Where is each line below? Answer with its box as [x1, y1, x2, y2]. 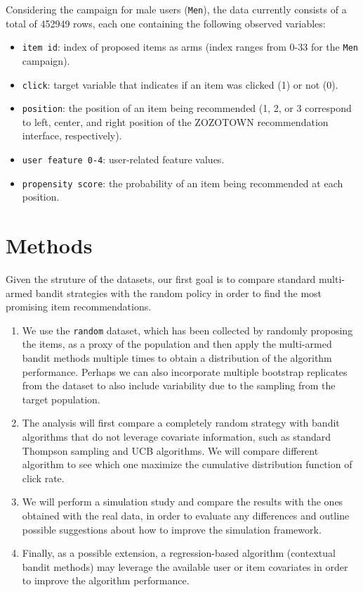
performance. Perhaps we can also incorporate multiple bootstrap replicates [22, 364, 348, 379]
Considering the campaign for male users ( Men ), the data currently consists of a [6, 2, 347, 16]
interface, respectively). [22, 128, 122, 143]
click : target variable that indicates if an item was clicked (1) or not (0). [22, 77, 338, 92]
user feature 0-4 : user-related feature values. [22, 152, 225, 166]
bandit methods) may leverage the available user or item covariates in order [22, 559, 348, 574]
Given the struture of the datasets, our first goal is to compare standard [6, 272, 316, 286]
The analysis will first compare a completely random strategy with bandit [22, 415, 340, 430]
